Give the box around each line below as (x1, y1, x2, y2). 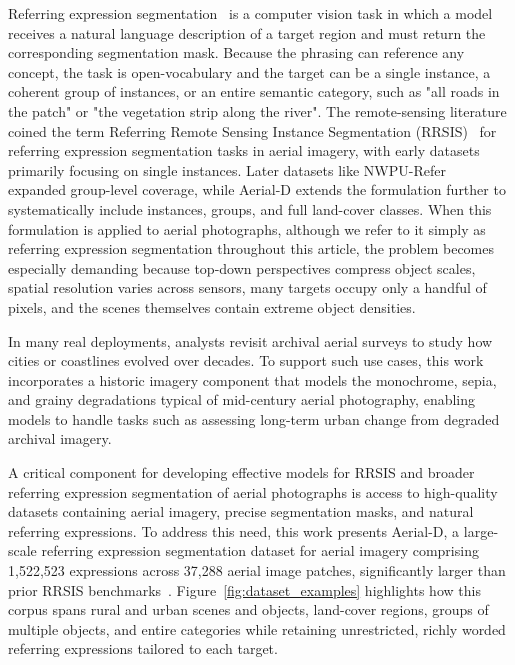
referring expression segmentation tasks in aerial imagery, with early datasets (8, 140, 480, 161)
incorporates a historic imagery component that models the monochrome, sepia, (8, 369, 497, 390)
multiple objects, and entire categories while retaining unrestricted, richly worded (8, 618, 506, 639)
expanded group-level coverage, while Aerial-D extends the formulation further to (8, 179, 506, 200)
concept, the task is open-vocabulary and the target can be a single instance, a (8, 61, 491, 82)
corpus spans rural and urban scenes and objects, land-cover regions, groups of (8, 599, 489, 620)
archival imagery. (8, 428, 112, 449)
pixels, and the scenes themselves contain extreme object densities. (8, 296, 416, 317)
